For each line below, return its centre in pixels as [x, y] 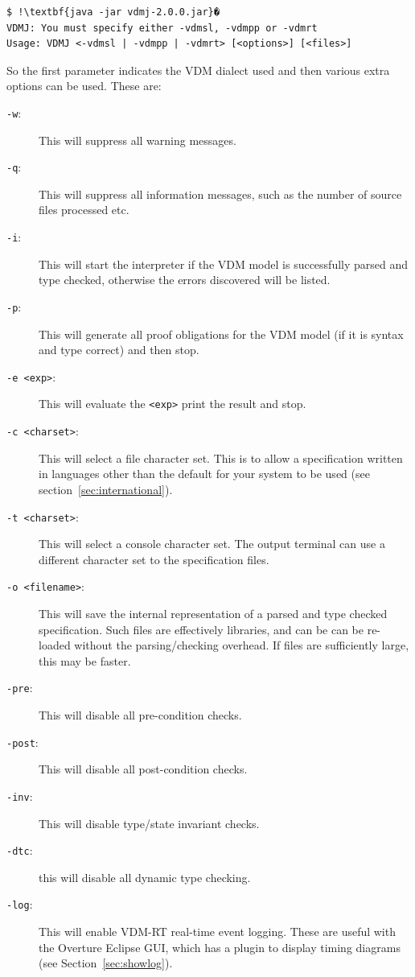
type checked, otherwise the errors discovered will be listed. [185, 280]
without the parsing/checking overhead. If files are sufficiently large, [242, 645]
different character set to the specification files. [154, 559]
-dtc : [20, 850]
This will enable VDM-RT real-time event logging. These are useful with [217, 932]
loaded [55, 645]
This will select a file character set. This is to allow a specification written [221, 458]
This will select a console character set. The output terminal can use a [212, 544]
